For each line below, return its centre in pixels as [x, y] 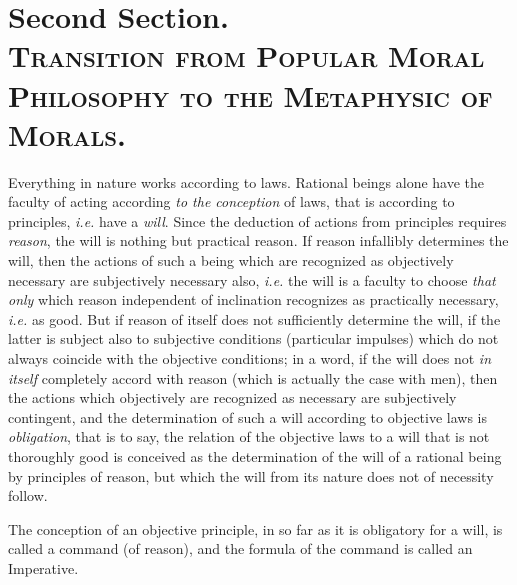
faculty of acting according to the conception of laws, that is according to [231, 201]
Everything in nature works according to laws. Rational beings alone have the [246, 181]
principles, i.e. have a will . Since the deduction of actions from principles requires [257, 220]
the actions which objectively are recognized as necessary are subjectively [232, 397]
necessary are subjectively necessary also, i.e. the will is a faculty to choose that [252, 279]
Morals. [67, 133]
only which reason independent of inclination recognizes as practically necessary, [253, 299]
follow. [28, 495]
